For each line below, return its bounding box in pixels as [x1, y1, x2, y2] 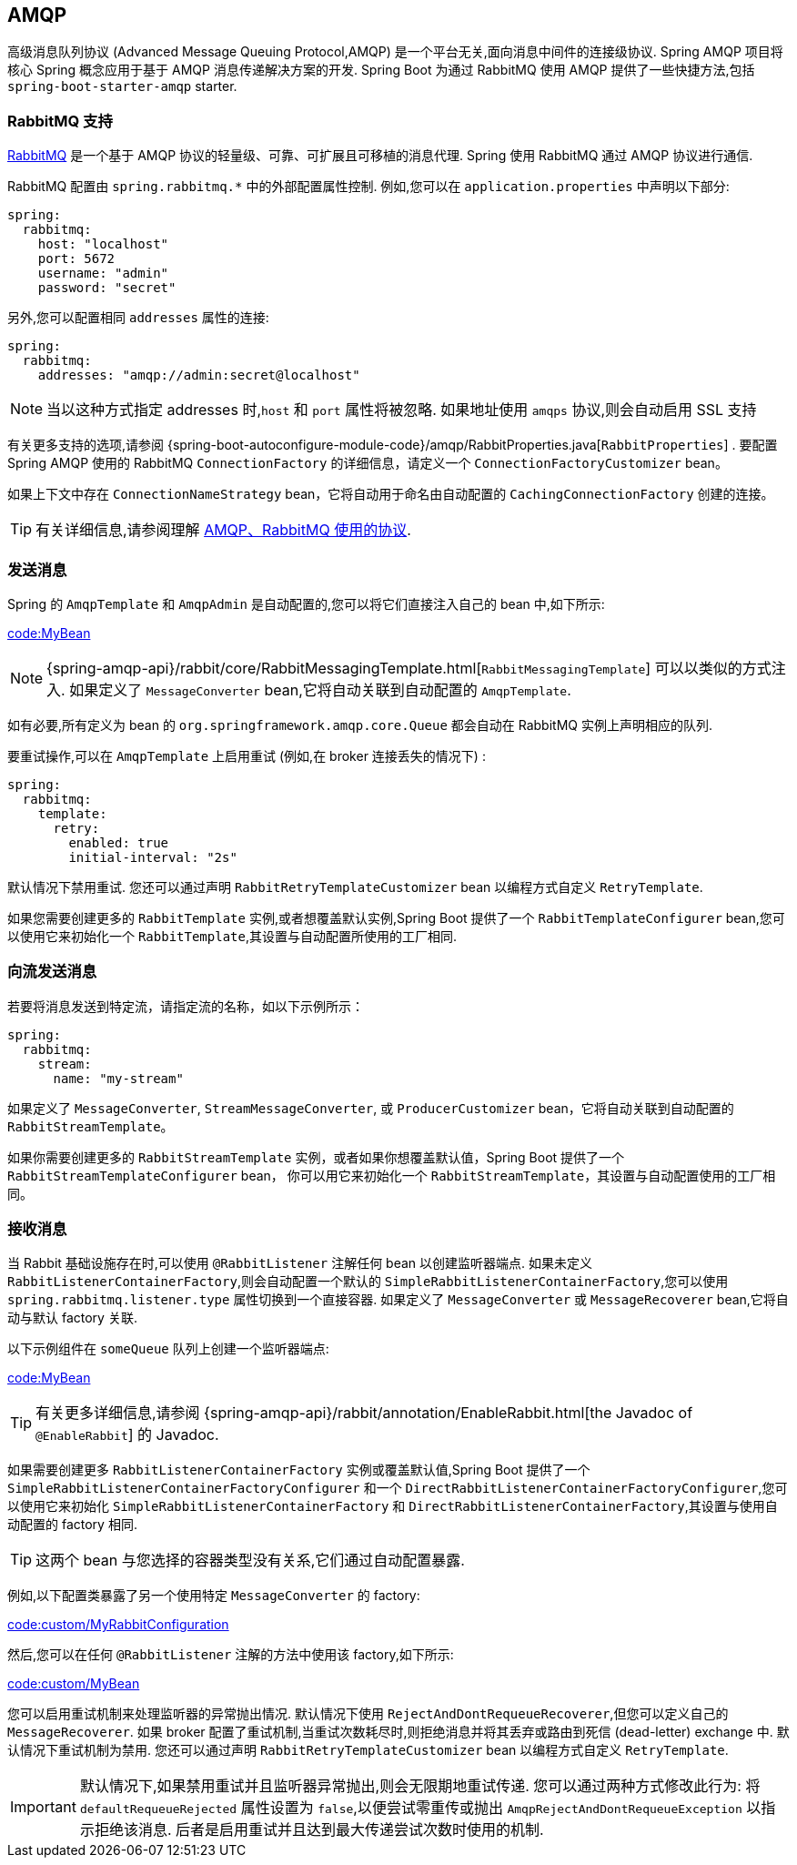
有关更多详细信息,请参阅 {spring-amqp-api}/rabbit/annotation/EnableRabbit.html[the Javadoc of [35, 1404, 693, 1423]
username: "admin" [37, 266, 169, 281]
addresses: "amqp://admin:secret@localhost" [37, 368, 360, 383]
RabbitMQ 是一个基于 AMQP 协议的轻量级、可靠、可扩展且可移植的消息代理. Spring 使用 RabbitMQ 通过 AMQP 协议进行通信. [7, 147, 753, 164]
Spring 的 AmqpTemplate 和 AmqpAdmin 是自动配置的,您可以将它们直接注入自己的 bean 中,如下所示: [7, 595, 605, 612]
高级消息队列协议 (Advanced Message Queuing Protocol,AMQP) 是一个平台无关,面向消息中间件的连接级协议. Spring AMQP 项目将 [7, 44, 783, 60]
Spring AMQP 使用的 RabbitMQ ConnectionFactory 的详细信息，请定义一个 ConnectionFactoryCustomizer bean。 [7, 455, 728, 471]
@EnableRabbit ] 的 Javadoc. [35, 1425, 219, 1444]
